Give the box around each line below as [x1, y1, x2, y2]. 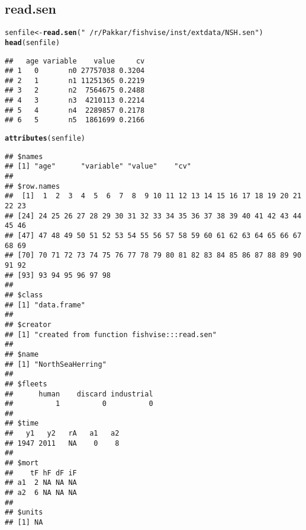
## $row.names [5, 182, 60, 191]
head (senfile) [5, 38, 60, 47]
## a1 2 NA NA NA [5, 478, 77, 487]
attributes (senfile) [5, 134, 86, 143]
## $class [5, 290, 43, 299]
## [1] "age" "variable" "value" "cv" [5, 162, 191, 171]
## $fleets [5, 379, 47, 388]
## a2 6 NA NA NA [5, 488, 77, 497]
